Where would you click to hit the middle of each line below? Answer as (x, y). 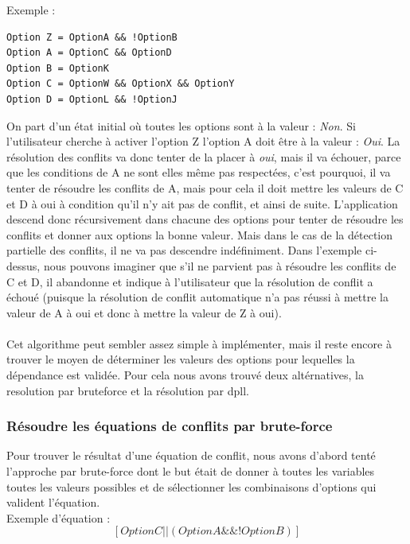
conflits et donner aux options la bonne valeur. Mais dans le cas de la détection (200, 234)
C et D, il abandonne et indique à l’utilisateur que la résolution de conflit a (190, 281)
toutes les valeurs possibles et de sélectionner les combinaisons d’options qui (191, 486)
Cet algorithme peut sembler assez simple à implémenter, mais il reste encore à (199, 343)
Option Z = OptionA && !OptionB (92, 37)
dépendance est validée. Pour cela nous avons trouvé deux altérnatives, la (185, 375)
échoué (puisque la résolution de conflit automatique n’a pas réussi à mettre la (197, 297)
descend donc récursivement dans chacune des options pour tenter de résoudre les (205, 219)
